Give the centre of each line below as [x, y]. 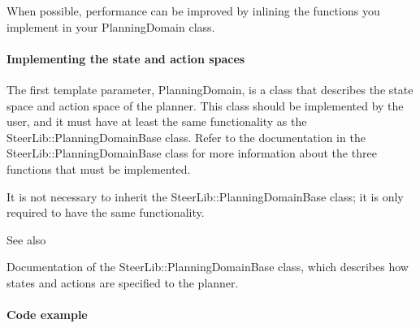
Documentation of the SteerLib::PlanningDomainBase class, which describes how [208, 267]
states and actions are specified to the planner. [123, 282]
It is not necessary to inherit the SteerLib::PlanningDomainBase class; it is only [205, 196]
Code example [47, 315]
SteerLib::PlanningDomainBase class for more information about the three [192, 153]
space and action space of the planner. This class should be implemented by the [205, 105]
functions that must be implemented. [99, 168]
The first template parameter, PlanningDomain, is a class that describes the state [210, 89]
